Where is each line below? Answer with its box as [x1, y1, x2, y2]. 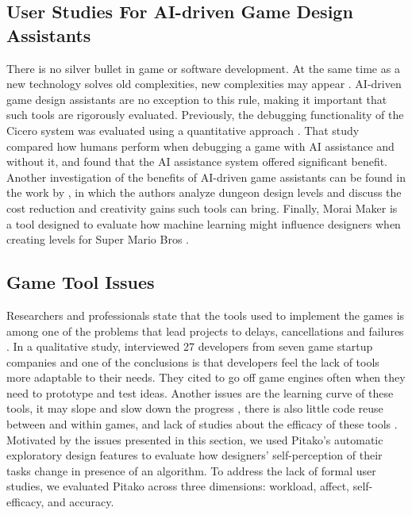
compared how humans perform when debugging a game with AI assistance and [6, 137, 395, 154]
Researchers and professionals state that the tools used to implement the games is [6, 306, 405, 323]
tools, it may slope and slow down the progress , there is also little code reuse [6, 400, 383, 417]
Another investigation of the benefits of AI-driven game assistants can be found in [6, 168, 406, 185]
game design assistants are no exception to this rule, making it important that [6, 90, 387, 107]
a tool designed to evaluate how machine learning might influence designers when [6, 215, 401, 232]
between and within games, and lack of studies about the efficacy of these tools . [6, 416, 398, 432]
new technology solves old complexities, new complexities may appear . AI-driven [6, 75, 402, 92]
